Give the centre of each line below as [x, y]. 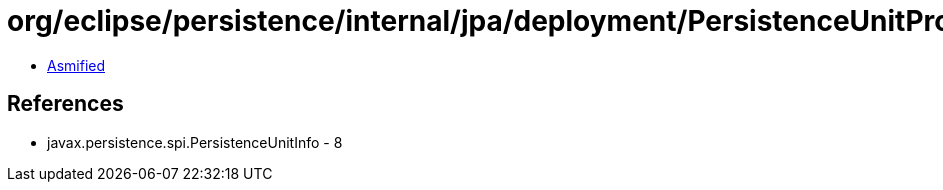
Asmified [76, 65]
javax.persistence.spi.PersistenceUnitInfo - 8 [195, 142]
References [65, 104]
